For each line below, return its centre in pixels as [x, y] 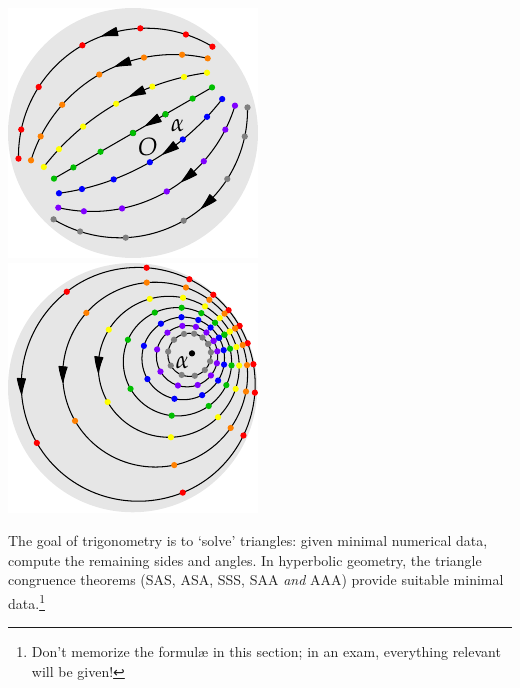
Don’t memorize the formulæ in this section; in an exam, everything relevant [266, 651]
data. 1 [26, 601]
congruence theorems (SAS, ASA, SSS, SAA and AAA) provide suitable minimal [256, 579]
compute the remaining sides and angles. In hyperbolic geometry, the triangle [245, 559]
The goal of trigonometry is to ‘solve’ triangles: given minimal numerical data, [248, 540]
